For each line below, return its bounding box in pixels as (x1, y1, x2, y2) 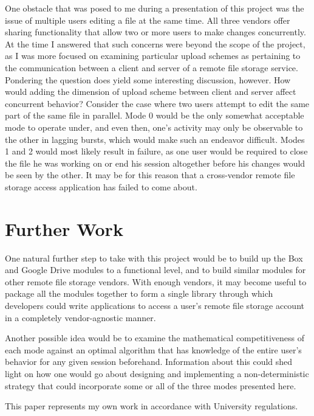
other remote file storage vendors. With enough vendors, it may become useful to (5, 275, 307, 288)
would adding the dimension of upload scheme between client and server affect (5, 85, 296, 98)
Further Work (5, 216, 123, 241)
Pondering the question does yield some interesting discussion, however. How (5, 73, 291, 86)
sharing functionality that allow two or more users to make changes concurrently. (5, 26, 306, 38)
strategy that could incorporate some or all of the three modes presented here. (5, 379, 296, 392)
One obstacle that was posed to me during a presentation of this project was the (5, 2, 304, 14)
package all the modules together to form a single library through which (5, 287, 273, 300)
